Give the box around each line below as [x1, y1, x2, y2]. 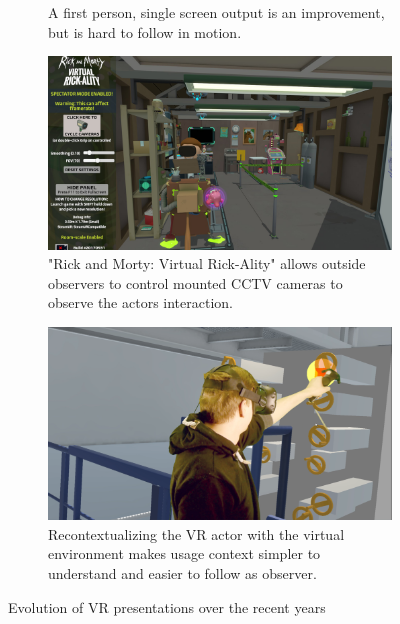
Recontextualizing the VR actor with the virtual [48, 523, 345, 544]
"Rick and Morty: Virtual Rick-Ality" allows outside [48, 253, 366, 274]
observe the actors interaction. [48, 292, 233, 313]
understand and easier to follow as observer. [48, 563, 317, 583]
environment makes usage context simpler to [48, 543, 321, 564]
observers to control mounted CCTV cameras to [48, 272, 343, 293]
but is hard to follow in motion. [48, 21, 242, 42]
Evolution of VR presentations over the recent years [8, 596, 326, 617]
